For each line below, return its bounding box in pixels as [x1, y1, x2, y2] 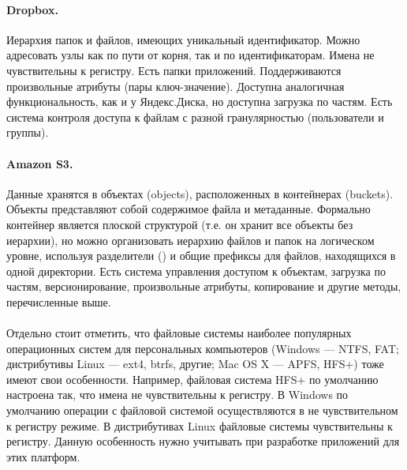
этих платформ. [6, 448, 80, 464]
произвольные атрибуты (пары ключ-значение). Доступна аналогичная [6, 77, 345, 94]
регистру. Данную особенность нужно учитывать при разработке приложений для [6, 433, 400, 449]
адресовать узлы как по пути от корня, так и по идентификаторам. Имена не [6, 47, 375, 63]
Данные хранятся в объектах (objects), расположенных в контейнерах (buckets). [6, 185, 394, 201]
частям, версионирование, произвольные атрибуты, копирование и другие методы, [6, 278, 401, 295]
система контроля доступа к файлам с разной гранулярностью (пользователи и [6, 108, 384, 125]
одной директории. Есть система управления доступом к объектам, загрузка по [6, 262, 386, 279]
